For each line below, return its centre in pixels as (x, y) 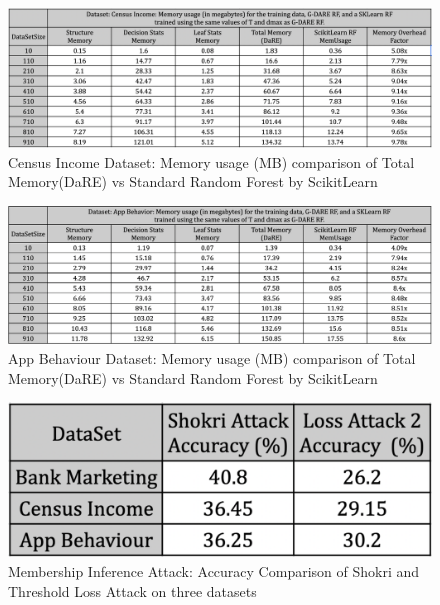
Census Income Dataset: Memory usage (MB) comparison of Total (211, 161)
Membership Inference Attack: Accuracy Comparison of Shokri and (214, 571)
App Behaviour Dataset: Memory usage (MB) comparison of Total (212, 358)
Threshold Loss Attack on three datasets (132, 590)
